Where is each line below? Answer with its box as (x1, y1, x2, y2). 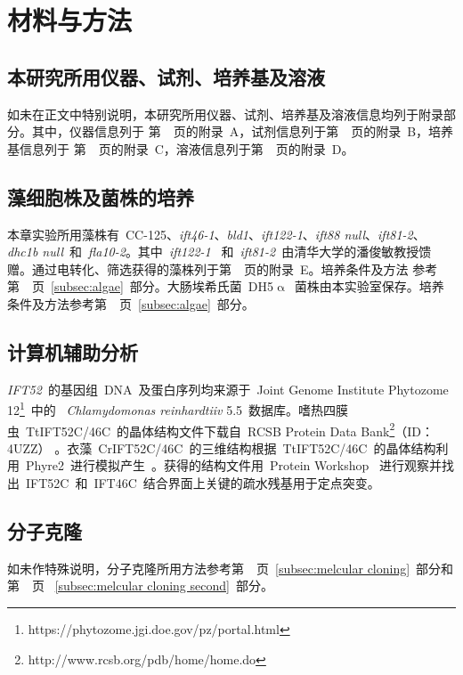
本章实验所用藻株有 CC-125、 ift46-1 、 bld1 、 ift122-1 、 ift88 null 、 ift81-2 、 (7, 224, 426, 243)
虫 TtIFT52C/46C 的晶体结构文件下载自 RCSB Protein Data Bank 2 (7, 419, 395, 440)
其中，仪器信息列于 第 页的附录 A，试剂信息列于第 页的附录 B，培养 (31, 122, 454, 141)
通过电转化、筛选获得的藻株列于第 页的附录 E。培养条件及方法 (31, 259, 409, 278)
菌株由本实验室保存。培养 (294, 277, 444, 296)
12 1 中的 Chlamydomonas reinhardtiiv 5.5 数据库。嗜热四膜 (7, 398, 349, 419)
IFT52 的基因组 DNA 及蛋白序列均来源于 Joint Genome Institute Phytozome (7, 379, 449, 398)
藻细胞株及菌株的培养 (7, 183, 194, 210)
